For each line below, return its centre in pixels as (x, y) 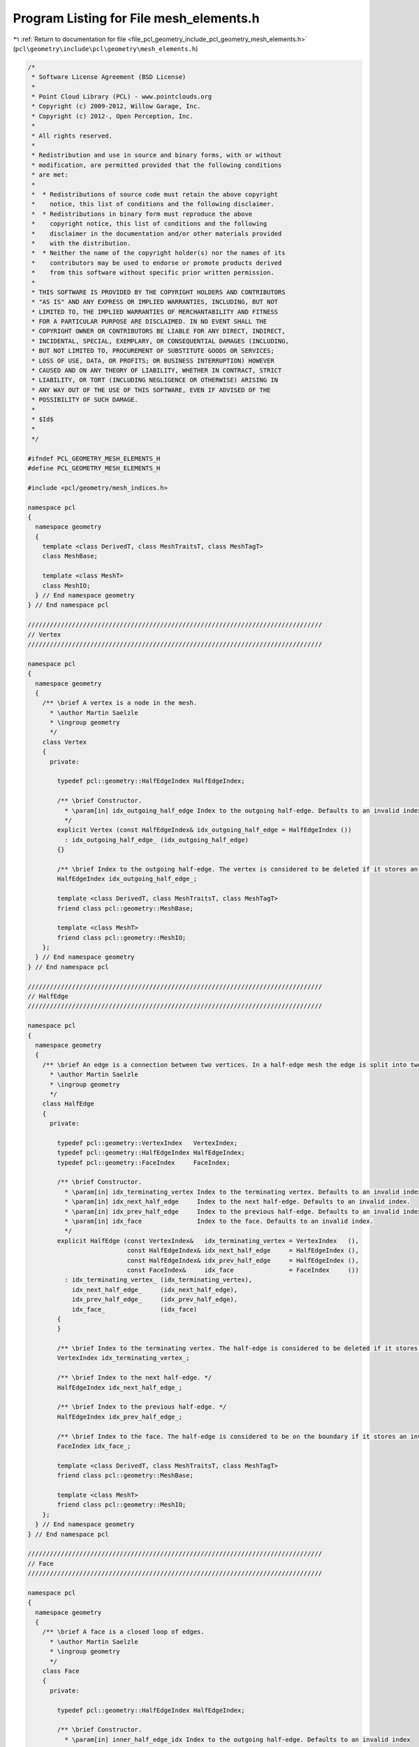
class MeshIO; (66, 586)
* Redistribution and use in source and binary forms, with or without (157, 155)
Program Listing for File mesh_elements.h (136, 18)
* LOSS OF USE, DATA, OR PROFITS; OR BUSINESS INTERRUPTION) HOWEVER (153, 361)
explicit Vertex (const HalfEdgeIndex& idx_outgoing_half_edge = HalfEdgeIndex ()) (204, 830)
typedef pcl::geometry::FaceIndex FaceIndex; (144, 1162)
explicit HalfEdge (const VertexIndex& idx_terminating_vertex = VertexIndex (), (208, 1241)
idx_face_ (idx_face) (134, 1309)
